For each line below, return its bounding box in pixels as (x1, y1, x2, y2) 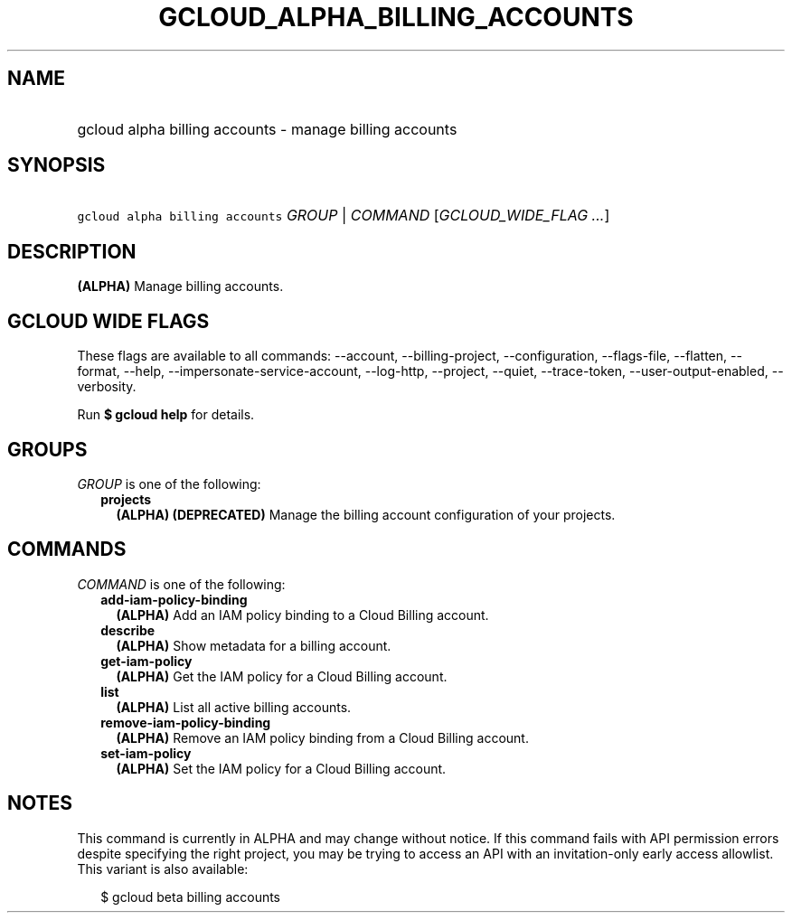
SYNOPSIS (7, 154, 106, 177)
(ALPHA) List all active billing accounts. (116, 699, 352, 715)
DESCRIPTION (7, 239, 137, 263)
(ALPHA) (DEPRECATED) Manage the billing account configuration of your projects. (116, 506, 616, 522)
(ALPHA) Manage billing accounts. (77, 278, 284, 295)
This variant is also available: (77, 860, 249, 877)
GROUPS (7, 437, 88, 461)
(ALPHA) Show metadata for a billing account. (116, 637, 391, 653)
